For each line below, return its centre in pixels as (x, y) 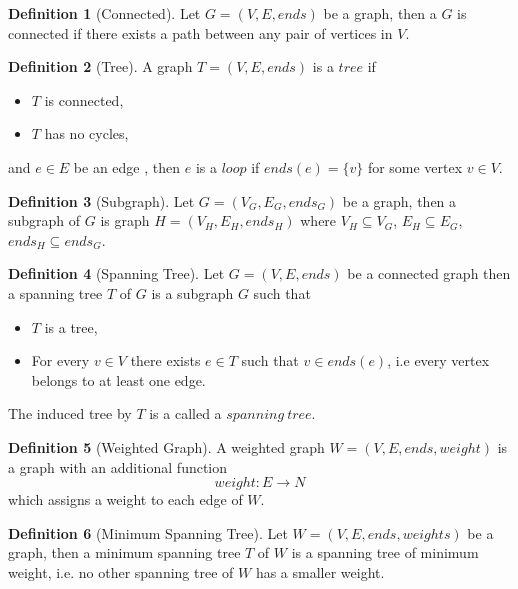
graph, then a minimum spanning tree (124, 552)
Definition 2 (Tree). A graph (100, 66)
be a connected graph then (429, 273)
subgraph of (44, 220)
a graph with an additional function (118, 466)
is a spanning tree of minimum (385, 552)
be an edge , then (127, 166)
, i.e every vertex (438, 360)
